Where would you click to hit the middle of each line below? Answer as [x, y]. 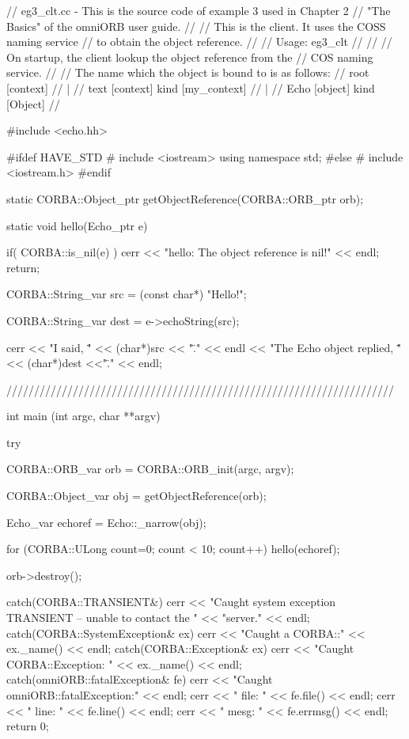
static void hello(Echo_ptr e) [77, 225]
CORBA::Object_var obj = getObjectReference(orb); [136, 496]
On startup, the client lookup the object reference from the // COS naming [190, 57]
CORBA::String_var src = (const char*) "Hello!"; [127, 294]
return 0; [28, 726]
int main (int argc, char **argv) [83, 416]
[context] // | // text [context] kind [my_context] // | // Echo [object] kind [191, 87]
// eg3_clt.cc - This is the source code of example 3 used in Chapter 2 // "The [199, 10]
